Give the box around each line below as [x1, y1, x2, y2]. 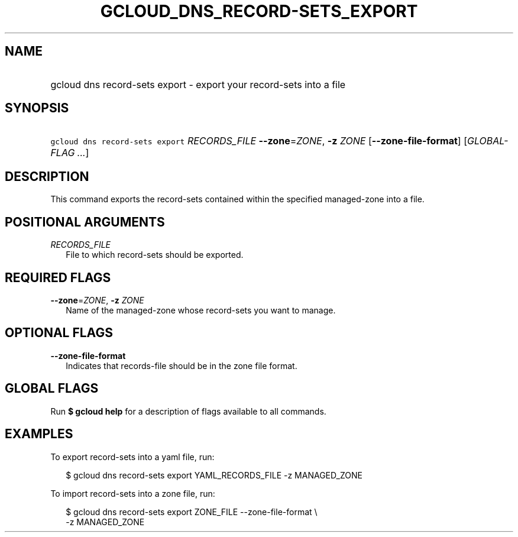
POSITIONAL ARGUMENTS [5, 214, 165, 229]
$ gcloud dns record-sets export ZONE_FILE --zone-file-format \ [66, 506, 318, 517]
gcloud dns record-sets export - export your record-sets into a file [50, 78, 346, 90]
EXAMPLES [5, 426, 73, 442]
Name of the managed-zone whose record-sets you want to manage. [66, 305, 336, 315]
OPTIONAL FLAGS [5, 325, 113, 341]
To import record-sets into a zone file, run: [50, 488, 215, 499]
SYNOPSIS [5, 101, 69, 116]
